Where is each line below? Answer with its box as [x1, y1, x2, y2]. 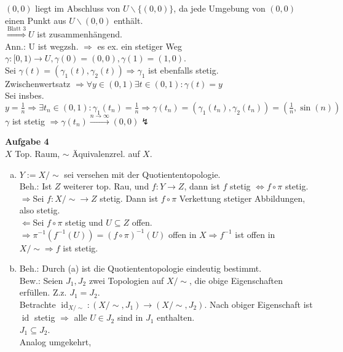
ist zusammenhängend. [37, 27, 122, 40]
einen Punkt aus [5, 13, 66, 26]
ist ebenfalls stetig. [148, 63, 219, 76]
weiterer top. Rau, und [63, 180, 149, 193]
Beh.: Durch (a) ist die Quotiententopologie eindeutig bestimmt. [19, 262, 262, 275]
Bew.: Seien [19, 274, 63, 286]
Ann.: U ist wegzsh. [5, 39, 79, 52]
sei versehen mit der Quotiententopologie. [64, 167, 221, 180]
